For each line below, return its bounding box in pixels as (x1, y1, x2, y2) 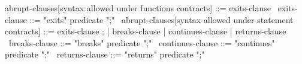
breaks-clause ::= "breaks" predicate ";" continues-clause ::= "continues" (8, 36, 275, 49)
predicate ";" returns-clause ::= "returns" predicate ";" (5, 48, 205, 60)
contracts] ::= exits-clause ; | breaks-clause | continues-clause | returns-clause (5, 25, 286, 37)
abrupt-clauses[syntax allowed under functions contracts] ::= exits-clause (5, 2, 271, 14)
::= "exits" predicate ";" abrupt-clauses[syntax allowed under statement (29, 13, 294, 25)
